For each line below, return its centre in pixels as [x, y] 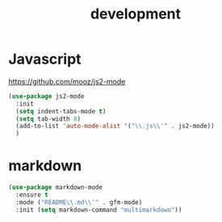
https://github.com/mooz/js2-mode [67, 81]
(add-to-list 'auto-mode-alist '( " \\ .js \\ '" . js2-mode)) [115, 126]
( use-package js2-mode [46, 96]
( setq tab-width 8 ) [48, 119]
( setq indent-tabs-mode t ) [61, 111]
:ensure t [32, 195]
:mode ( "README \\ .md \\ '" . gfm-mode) [79, 202]
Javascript [45, 59]
